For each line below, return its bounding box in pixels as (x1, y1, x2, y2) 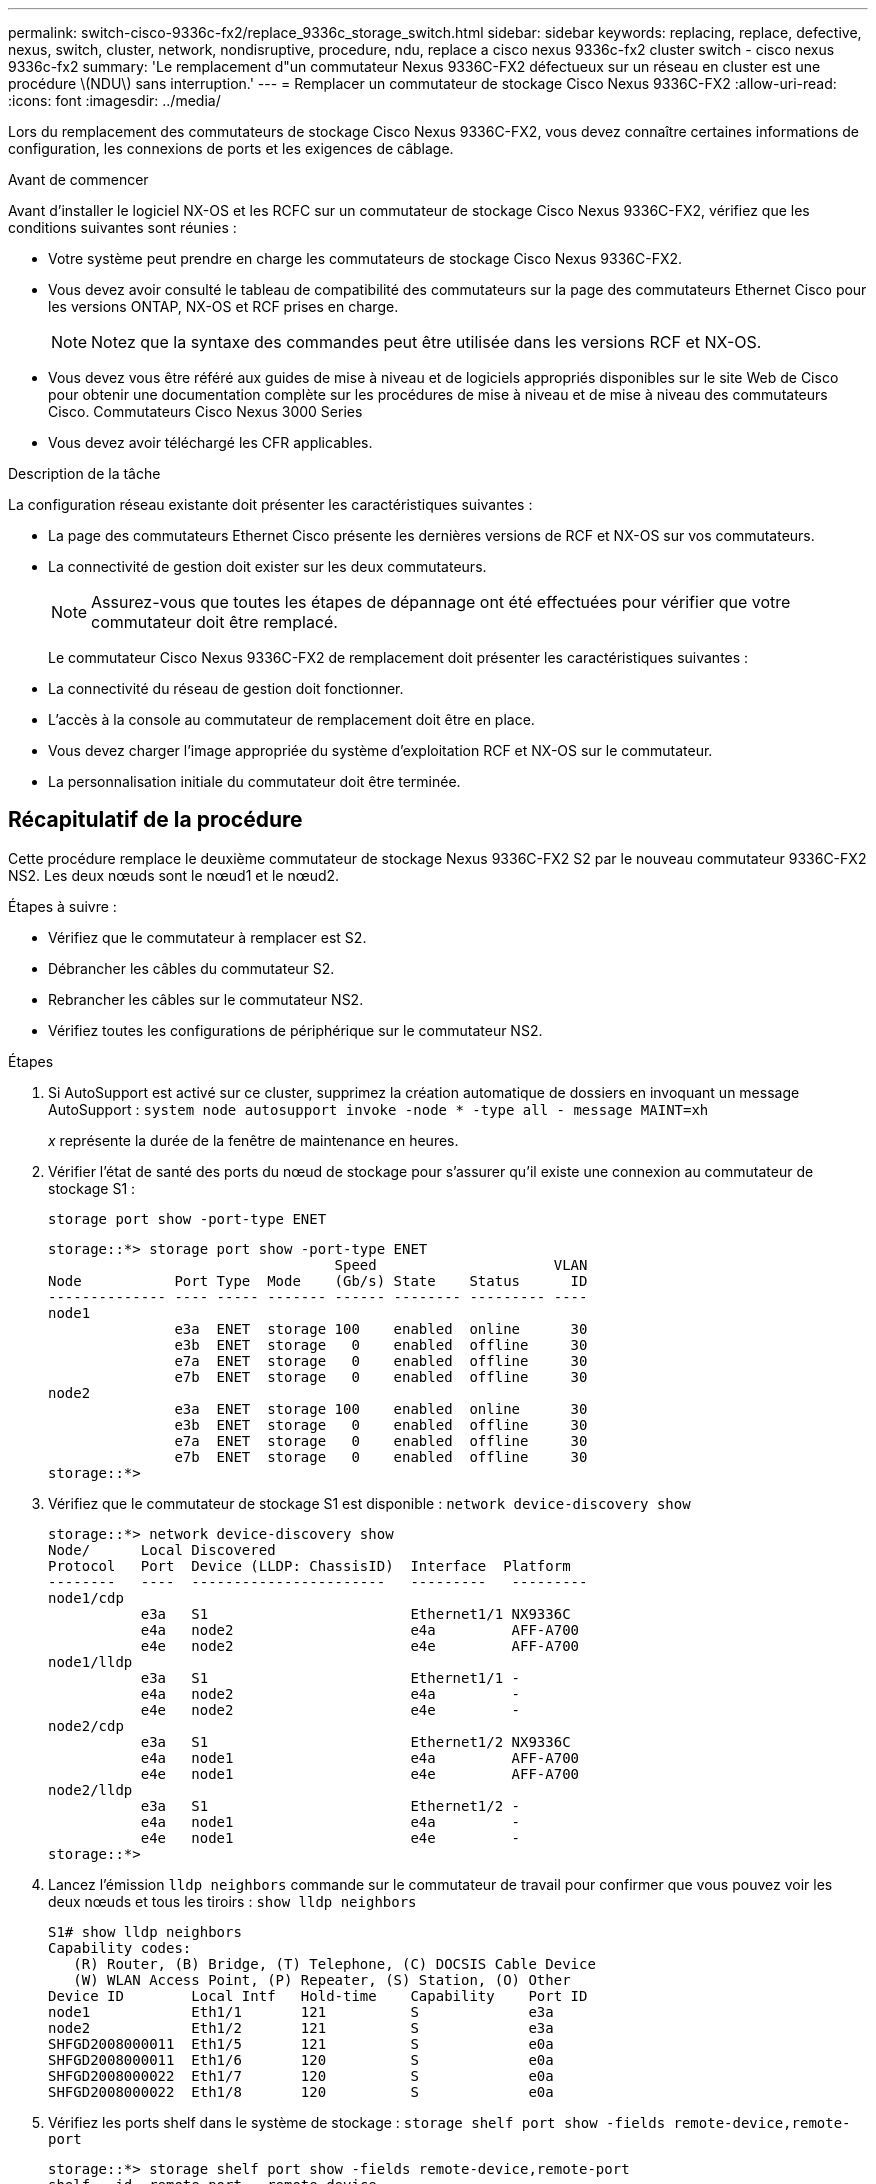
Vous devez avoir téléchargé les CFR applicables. (48, 434, 373, 451)
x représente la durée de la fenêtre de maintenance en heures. (48, 1131, 459, 1149)
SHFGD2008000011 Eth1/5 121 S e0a (48, 2035, 554, 2052)
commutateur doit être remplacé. (91, 612, 338, 632)
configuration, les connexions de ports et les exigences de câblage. (8, 140, 454, 157)
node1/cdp (48, 1589, 124, 1606)
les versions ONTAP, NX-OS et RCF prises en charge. (48, 298, 399, 315)
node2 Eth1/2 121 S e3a (48, 2019, 554, 2036)
